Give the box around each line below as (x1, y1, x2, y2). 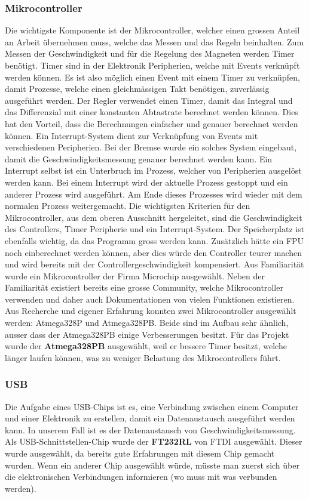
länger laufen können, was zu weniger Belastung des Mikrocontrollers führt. (5, 351, 281, 364)
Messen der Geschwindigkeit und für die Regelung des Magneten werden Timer (5, 47, 295, 60)
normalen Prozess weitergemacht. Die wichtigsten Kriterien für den (5, 199, 250, 212)
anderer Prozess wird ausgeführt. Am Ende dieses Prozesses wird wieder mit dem (5, 187, 302, 200)
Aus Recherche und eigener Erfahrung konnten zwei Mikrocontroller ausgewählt (5, 304, 296, 317)
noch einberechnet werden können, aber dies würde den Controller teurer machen (5, 246, 302, 258)
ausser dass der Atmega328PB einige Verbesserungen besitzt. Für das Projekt (5, 328, 289, 340)
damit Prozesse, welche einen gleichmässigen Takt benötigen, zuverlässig (5, 82, 270, 95)
